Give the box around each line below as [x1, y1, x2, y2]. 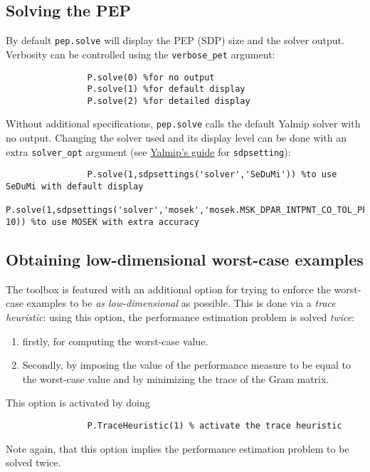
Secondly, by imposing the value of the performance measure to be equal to [22, 357, 351, 372]
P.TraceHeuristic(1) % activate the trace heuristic [87, 421, 342, 431]
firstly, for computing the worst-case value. [22, 333, 208, 348]
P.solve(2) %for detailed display [87, 95, 250, 106]
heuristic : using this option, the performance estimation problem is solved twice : [6, 310, 355, 325]
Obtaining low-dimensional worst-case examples [6, 248, 364, 271]
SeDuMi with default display [6, 182, 144, 192]
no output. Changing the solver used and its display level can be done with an [6, 130, 347, 145]
